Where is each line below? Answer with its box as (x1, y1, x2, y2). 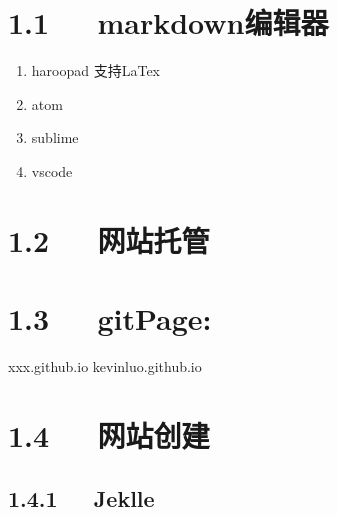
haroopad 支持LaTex (31, 60, 160, 81)
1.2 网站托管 (8, 219, 210, 260)
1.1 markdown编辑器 (8, 2, 329, 43)
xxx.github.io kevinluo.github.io (8, 356, 202, 376)
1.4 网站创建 (8, 414, 210, 455)
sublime (31, 127, 79, 148)
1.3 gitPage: (8, 298, 212, 339)
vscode (31, 160, 73, 181)
